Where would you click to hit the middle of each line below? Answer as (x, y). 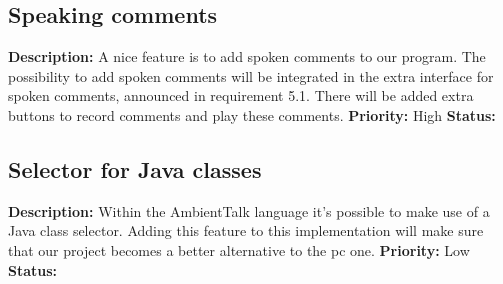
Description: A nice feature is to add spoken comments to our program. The (247, 56)
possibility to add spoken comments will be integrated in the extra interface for (251, 75)
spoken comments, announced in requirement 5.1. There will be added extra (241, 95)
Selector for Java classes (135, 168)
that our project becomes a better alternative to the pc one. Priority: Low (239, 249)
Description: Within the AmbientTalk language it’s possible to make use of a (249, 210)
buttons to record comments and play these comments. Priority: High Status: (252, 114)
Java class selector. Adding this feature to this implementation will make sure (246, 230)
